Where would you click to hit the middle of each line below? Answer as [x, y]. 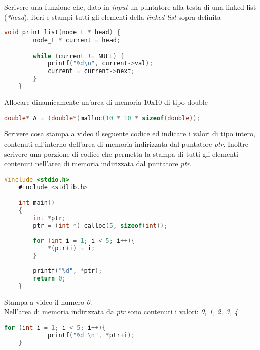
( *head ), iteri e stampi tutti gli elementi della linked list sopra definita [113, 16]
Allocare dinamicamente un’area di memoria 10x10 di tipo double [106, 102]
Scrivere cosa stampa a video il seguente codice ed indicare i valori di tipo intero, [130, 134]
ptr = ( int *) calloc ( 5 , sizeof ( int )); [100, 225]
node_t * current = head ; [77, 40]
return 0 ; [49, 278]
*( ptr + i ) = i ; [71, 248]
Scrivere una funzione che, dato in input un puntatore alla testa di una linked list [130, 7]
